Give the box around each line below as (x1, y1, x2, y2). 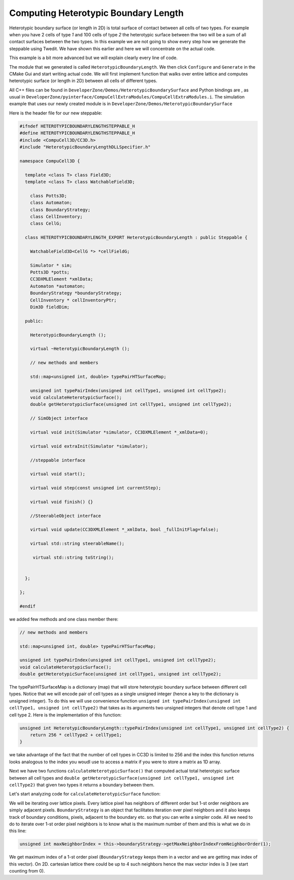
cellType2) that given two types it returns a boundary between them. (9, 782, 155, 788)
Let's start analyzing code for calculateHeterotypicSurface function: (9, 791, 161, 797)
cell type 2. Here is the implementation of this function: (9, 711, 122, 718)
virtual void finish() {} (30, 499, 93, 505)
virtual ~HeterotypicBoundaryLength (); (30, 346, 130, 352)
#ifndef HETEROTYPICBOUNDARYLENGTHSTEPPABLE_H (19, 123, 135, 129)
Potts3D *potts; (30, 269, 70, 275)
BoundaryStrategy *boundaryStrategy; (30, 290, 122, 296)
